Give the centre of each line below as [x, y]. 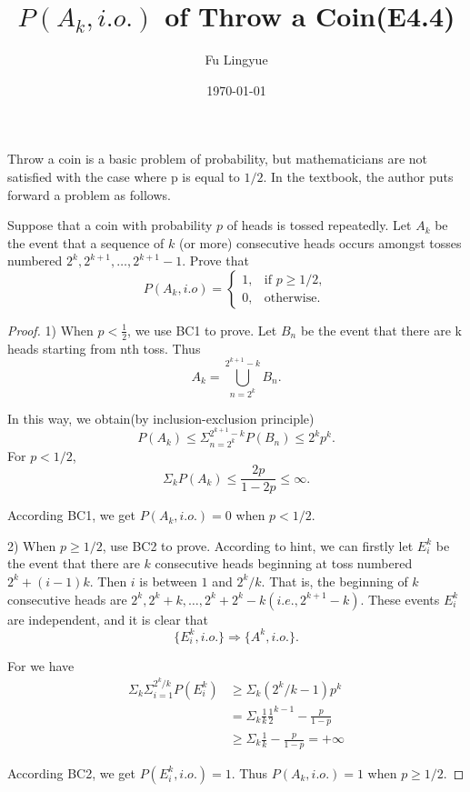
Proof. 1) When [50, 330]
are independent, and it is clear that [108, 619]
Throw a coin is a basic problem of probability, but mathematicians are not [218, 159]
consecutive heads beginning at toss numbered [284, 563]
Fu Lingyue [236, 60]
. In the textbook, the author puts [358, 176]
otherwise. [292, 299]
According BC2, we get [71, 772]
